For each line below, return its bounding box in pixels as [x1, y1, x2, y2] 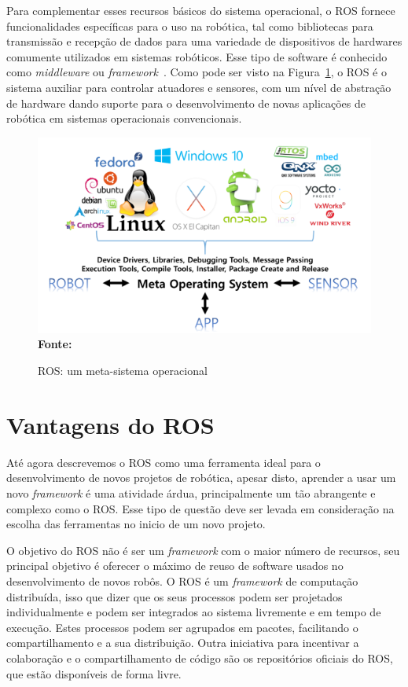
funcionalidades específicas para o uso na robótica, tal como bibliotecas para [6, 17, 373, 34]
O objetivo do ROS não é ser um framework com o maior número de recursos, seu [6, 542, 400, 558]
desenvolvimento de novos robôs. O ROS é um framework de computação [6, 572, 358, 589]
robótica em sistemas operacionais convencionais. [6, 110, 242, 127]
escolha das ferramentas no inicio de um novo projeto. [6, 516, 266, 532]
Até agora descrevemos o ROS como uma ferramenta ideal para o [6, 454, 321, 470]
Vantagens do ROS [6, 408, 215, 440]
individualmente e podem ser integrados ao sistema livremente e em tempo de [6, 604, 381, 620]
